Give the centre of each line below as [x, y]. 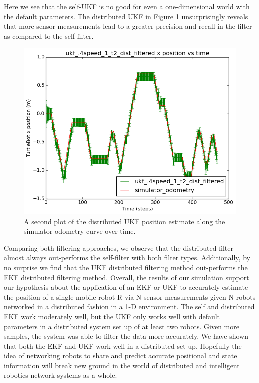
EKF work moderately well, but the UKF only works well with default [112, 316]
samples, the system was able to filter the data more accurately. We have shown [126, 336]
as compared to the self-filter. [49, 36]
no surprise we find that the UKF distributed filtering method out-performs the [126, 267]
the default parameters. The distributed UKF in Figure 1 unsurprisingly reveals [126, 16]
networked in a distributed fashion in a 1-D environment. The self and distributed [129, 306]
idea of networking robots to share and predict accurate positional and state [121, 355]
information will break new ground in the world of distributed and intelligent [122, 365]
